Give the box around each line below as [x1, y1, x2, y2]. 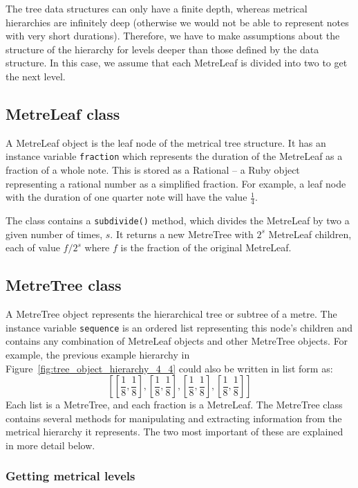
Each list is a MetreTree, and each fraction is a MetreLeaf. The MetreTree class [6, 397, 343, 412]
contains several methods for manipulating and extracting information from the [6, 410, 342, 425]
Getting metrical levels [6, 467, 135, 485]
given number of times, [6, 226, 103, 241]
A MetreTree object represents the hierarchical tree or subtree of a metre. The [6, 307, 337, 321]
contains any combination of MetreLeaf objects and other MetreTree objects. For [6, 334, 348, 348]
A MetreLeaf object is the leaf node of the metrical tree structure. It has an [6, 135, 326, 150]
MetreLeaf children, [268, 226, 352, 241]
